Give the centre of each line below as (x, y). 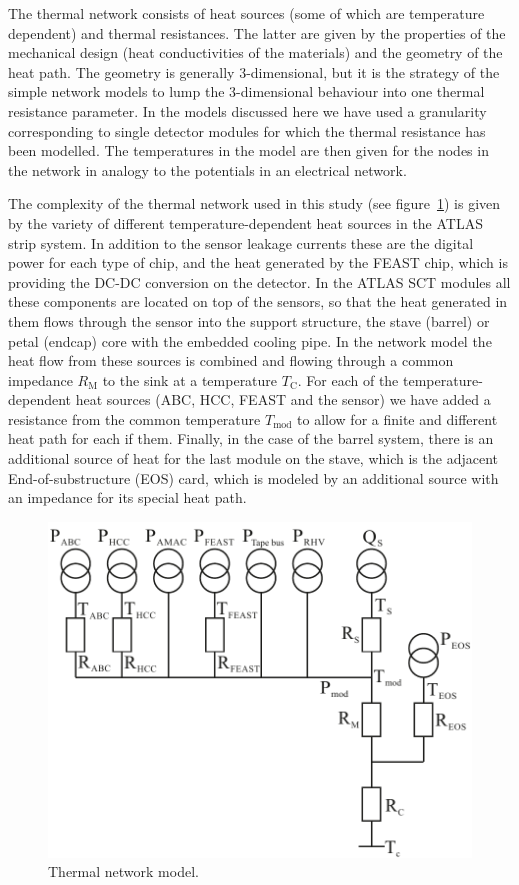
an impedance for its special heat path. (127, 497)
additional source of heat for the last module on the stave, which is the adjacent (253, 458)
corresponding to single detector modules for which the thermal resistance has (247, 130)
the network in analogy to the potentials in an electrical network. (207, 169)
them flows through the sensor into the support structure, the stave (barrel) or (249, 320)
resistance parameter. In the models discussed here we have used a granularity (247, 110)
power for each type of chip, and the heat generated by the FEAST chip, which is (258, 262)
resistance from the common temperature (134, 418)
